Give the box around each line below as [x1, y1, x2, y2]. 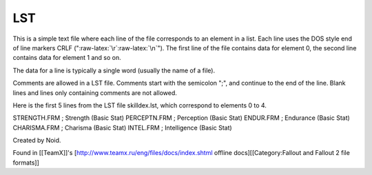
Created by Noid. [12, 136, 61, 145]
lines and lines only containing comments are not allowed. [12, 88, 177, 96]
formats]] [12, 158, 39, 167]
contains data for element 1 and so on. [12, 54, 122, 62]
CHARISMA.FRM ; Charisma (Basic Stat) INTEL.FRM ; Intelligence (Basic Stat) [12, 123, 232, 132]
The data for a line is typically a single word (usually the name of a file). [12, 66, 216, 74]
